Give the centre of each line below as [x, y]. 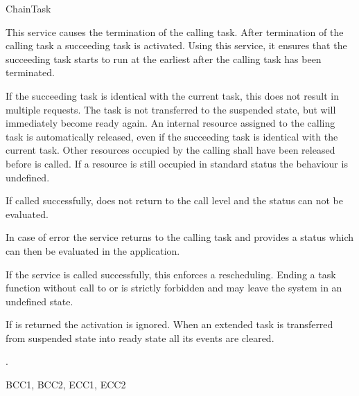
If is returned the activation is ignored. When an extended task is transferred [169, 324]
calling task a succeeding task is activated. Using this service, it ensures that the [176, 45]
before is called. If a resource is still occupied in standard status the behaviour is [177, 163]
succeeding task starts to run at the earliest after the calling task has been [164, 58]
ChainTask [28, 8]
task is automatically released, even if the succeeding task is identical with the [172, 136]
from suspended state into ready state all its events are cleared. [140, 337]
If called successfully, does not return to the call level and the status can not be [175, 200]
